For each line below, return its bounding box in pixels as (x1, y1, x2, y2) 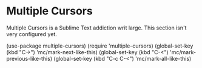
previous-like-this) (6, 55, 53, 62)
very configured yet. (6, 30, 58, 37)
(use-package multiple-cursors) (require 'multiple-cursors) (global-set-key (6, 42, 194, 49)
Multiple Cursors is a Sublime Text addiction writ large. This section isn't (6, 24, 187, 31)
